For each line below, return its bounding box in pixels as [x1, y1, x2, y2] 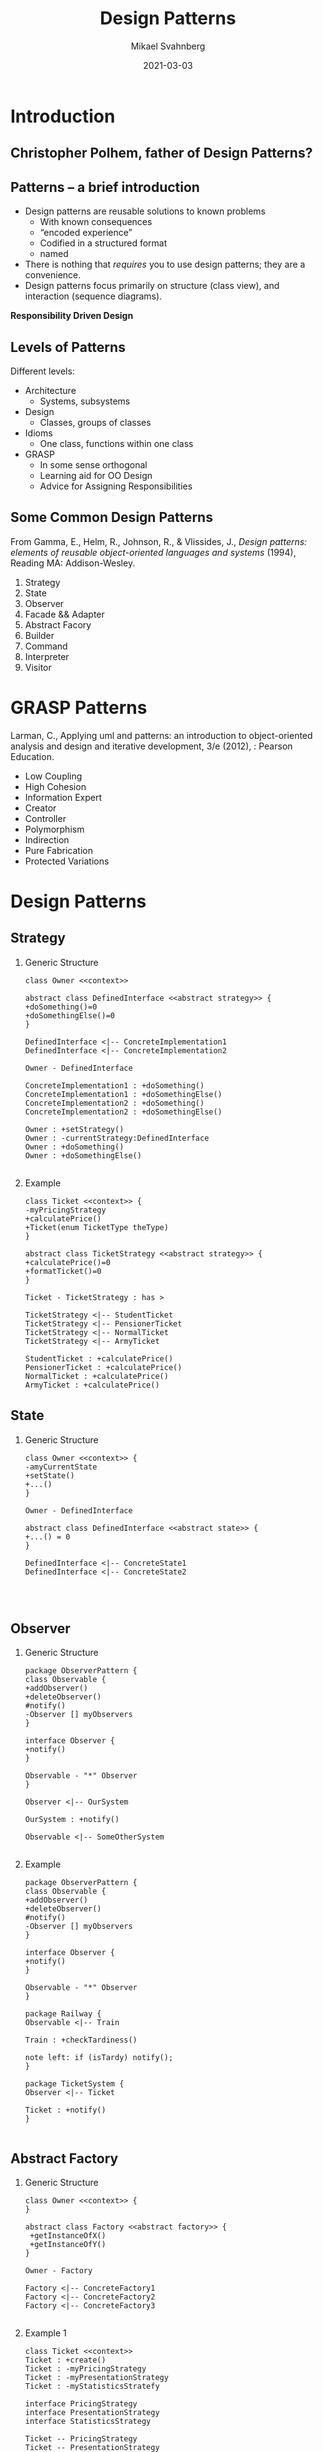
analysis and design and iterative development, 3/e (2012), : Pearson [10, 740, 293, 752]
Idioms [24, 427, 53, 439]
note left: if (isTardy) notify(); [24, 2053, 174, 2063]
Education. [10, 750, 55, 762]
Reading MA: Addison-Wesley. [10, 557, 136, 569]
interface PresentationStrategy [24, 2408, 160, 2418]
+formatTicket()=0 [24, 1266, 102, 1276]
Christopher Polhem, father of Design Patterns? [10, 145, 313, 162]
